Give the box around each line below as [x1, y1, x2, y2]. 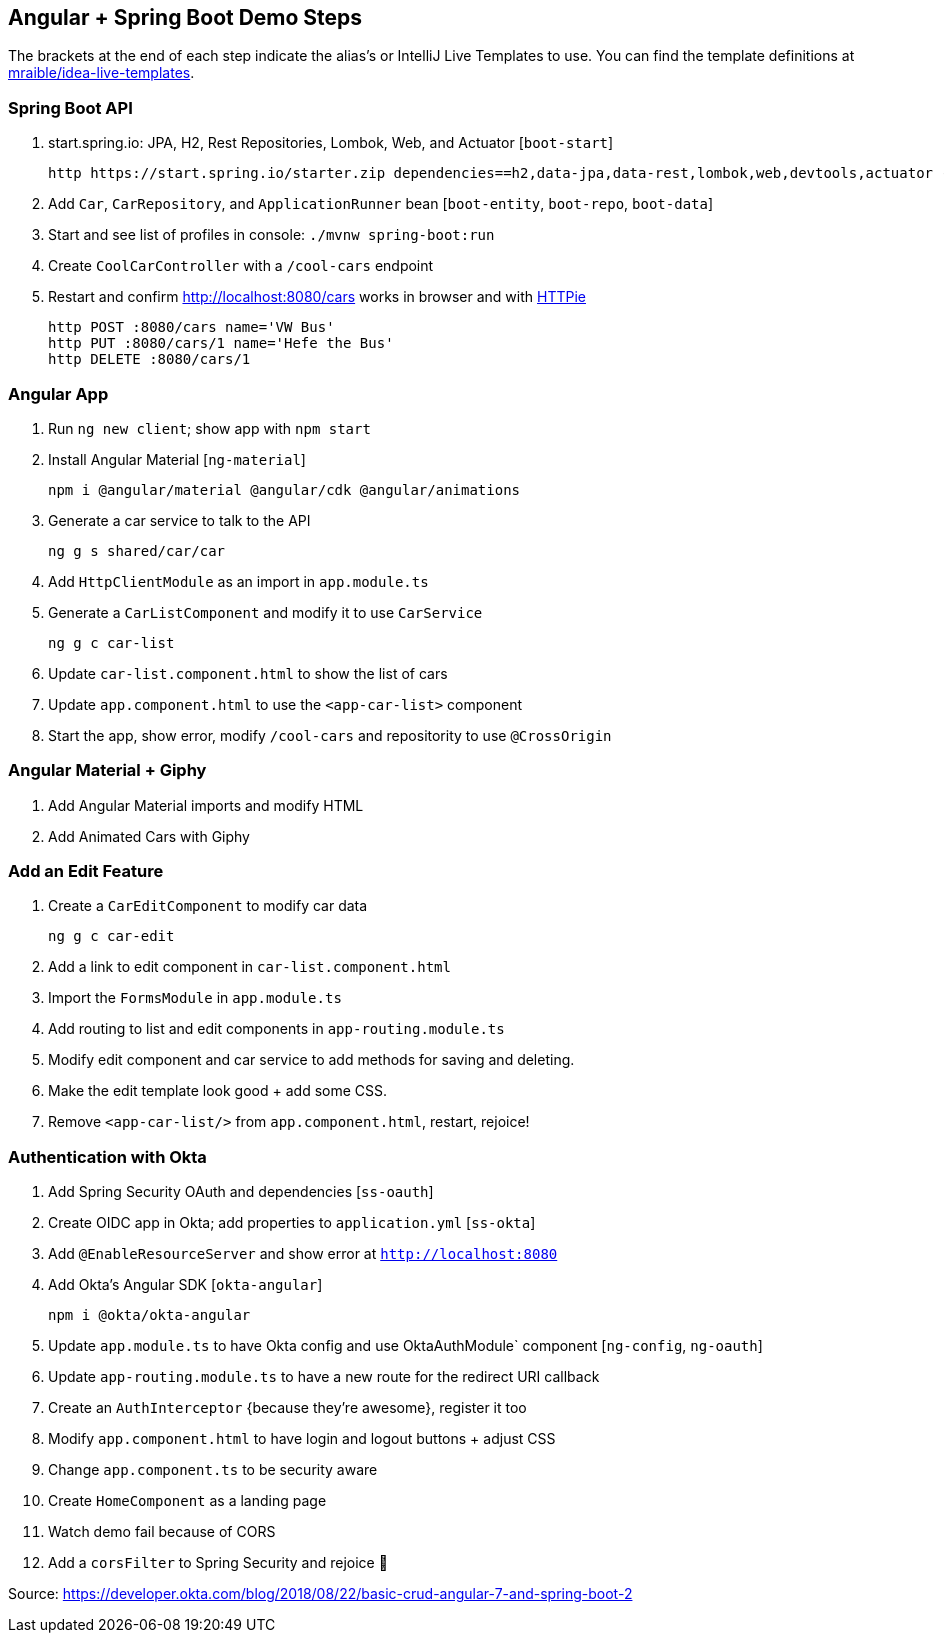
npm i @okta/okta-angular [48, 1307, 251, 1324]
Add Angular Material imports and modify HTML [48, 796, 364, 814]
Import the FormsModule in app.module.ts [48, 989, 342, 1007]
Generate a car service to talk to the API [48, 511, 311, 529]
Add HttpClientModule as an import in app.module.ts [48, 572, 429, 590]
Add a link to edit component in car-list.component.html [48, 958, 451, 976]
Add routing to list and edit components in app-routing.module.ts [48, 1020, 505, 1038]
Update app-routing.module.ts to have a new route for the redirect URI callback [48, 1368, 600, 1386]
